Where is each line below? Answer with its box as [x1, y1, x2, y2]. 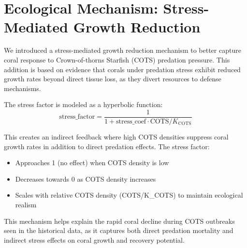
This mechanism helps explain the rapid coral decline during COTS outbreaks [4, 216, 235, 226]
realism [15, 199, 37, 209]
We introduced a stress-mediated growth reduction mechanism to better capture [4, 45, 241, 55]
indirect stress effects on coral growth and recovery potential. [4, 234, 185, 245]
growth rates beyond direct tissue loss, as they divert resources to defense [4, 74, 221, 84]
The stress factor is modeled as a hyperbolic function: [4, 99, 163, 109]
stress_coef [116, 118, 146, 125]
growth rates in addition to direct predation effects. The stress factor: [4, 141, 210, 151]
